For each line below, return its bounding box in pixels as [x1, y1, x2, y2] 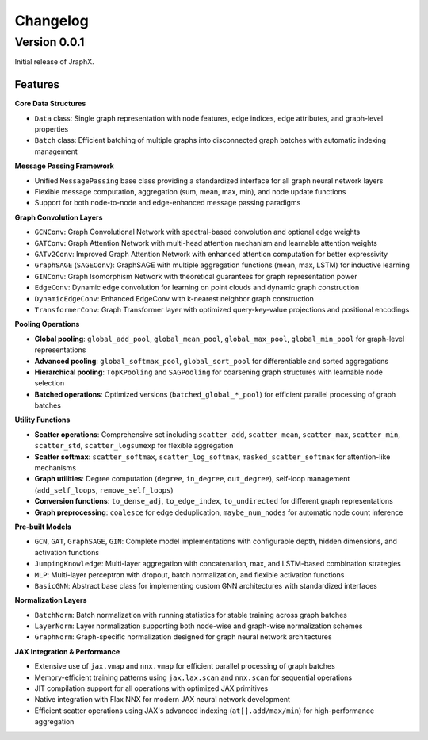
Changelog [14, 12, 89, 29]
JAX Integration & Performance [14, 646, 120, 656]
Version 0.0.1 [14, 35, 85, 49]
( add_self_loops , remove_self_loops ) [34, 485, 174, 495]
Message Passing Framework [14, 161, 114, 171]
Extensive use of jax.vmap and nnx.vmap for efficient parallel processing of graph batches [34, 661, 336, 671]
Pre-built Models [14, 522, 71, 531]
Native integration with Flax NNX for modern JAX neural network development [34, 695, 291, 704]
